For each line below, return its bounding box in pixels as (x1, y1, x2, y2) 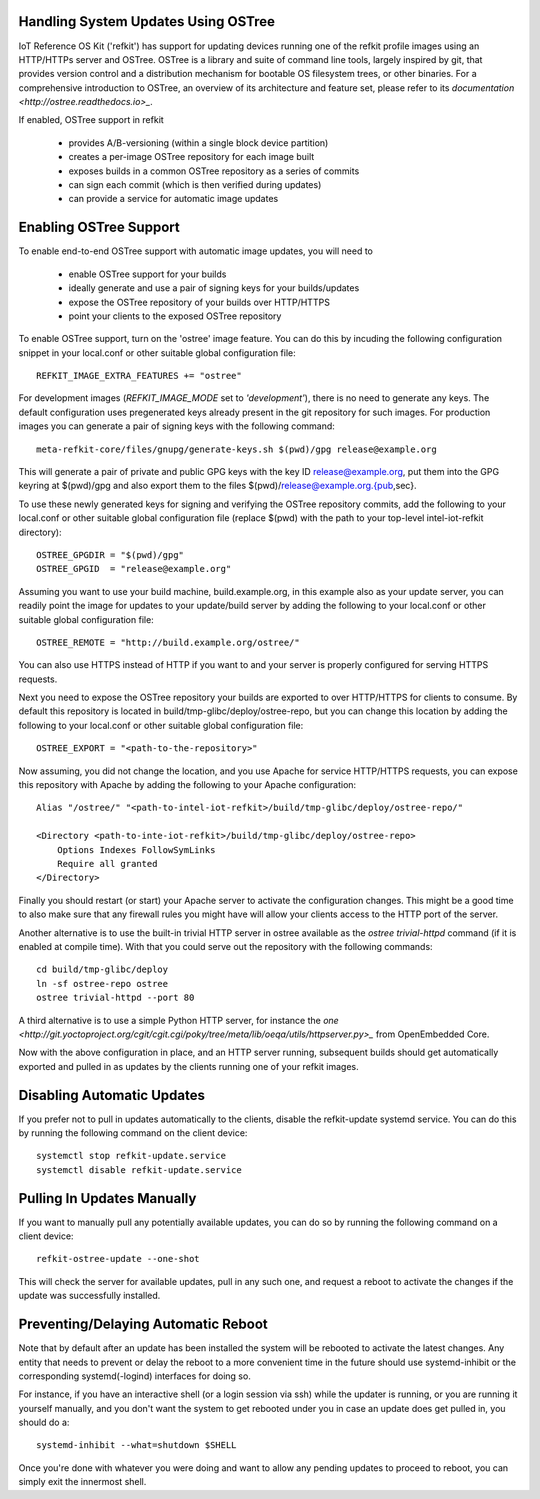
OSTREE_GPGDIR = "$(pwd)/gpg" (36, 549, 185, 560)
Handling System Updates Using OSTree (18, 13, 275, 30)
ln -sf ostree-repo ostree (36, 978, 169, 989)
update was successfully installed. (18, 1290, 161, 1302)
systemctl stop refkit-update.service (36, 1150, 227, 1162)
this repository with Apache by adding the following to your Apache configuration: (18, 779, 357, 791)
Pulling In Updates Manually (18, 1190, 197, 1207)
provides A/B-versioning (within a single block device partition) (68, 136, 329, 149)
